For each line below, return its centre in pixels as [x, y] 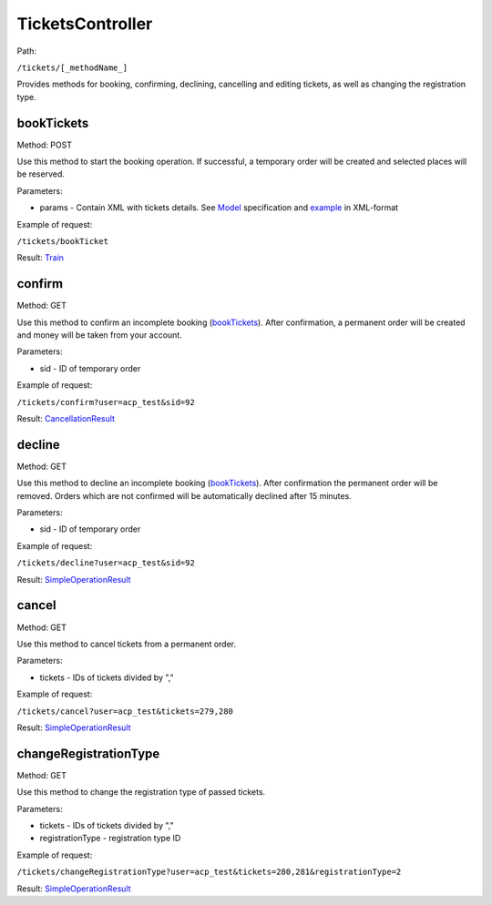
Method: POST [45, 145]
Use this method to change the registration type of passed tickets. [141, 792]
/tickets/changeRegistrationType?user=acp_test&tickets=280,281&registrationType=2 [209, 872]
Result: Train [40, 258]
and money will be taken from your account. [99, 335]
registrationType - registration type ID [110, 839]
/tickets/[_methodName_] [72, 67]
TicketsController [85, 24]
